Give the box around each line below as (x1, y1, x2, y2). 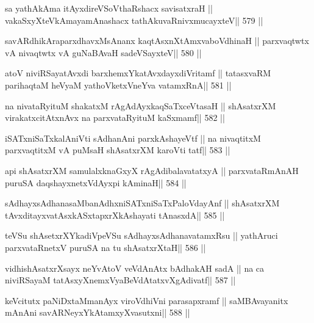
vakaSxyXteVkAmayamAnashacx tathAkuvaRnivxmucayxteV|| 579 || (5, 13, 263, 26)
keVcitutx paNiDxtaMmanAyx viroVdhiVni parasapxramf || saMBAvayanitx (5, 294, 288, 307)
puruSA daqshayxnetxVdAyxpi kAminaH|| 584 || (5, 176, 187, 189)
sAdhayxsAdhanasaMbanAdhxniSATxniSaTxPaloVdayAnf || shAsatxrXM (5, 197, 280, 209)
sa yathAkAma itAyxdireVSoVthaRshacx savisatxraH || (5, 2, 213, 14)
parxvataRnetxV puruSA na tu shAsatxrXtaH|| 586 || (5, 241, 206, 253)
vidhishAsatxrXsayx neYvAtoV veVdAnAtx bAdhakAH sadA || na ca (5, 261, 265, 274)
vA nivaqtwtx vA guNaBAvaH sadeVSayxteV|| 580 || (5, 46, 202, 59)
